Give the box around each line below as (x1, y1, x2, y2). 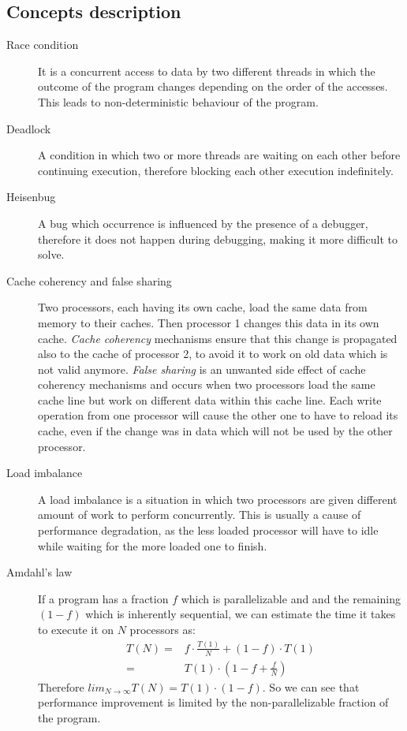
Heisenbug (6, 188, 56, 205)
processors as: (129, 621, 196, 638)
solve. (38, 246, 65, 263)
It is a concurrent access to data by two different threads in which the (38, 62, 375, 79)
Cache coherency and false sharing (6, 272, 172, 289)
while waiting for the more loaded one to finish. (38, 537, 267, 554)
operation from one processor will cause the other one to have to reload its (38, 407, 398, 423)
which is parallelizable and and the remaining (181, 590, 401, 606)
